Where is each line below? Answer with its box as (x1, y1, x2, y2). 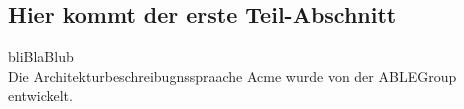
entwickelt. (8, 85, 73, 106)
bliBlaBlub (8, 46, 74, 67)
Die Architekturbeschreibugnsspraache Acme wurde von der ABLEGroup (8, 65, 457, 86)
